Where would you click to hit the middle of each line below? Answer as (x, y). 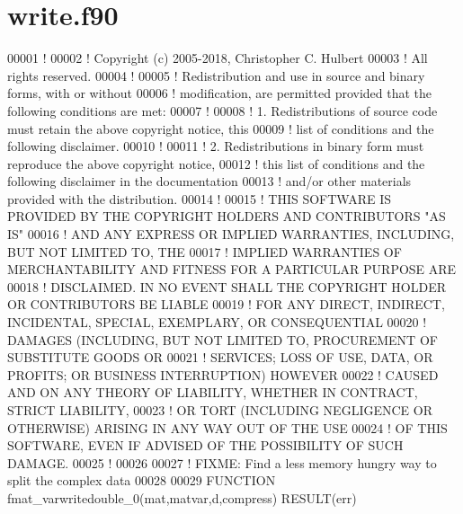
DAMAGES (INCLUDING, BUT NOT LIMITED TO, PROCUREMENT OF (223, 339)
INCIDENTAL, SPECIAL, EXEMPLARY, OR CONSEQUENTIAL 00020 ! (217, 322)
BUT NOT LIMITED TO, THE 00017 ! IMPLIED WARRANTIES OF (205, 251)
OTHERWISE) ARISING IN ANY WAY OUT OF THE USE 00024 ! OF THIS (227, 427)
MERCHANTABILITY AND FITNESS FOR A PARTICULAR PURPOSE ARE (232, 269)
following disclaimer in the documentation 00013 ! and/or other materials (209, 181)
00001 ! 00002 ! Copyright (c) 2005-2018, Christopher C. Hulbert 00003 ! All (218, 58)
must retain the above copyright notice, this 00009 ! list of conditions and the (221, 128)
